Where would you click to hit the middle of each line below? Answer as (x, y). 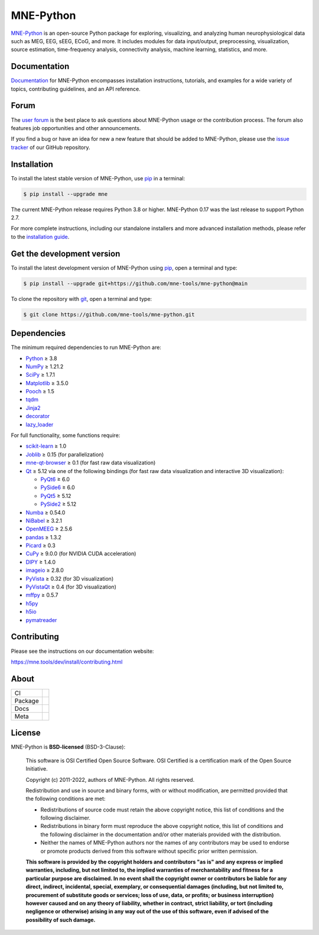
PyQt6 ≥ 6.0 (55, 479)
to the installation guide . (40, 237)
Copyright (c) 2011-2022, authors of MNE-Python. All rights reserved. (110, 779)
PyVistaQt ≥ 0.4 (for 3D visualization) (71, 587)
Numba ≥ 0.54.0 (45, 512)
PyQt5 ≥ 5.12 (56, 496)
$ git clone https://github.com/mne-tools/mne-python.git (109, 314)
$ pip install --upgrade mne (66, 194)
